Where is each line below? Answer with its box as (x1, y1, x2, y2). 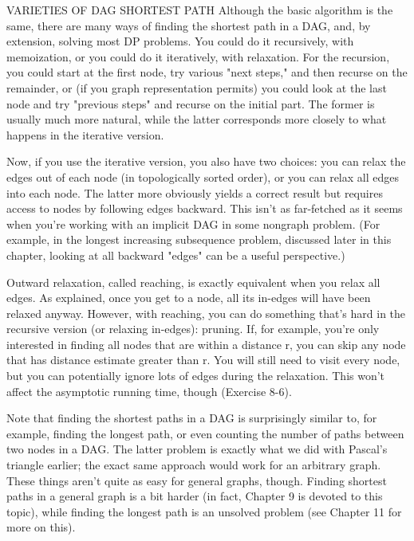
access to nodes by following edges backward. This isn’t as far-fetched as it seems (6, 200, 403, 217)
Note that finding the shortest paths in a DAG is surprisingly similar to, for (6, 410, 377, 426)
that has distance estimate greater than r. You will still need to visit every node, (6, 351, 400, 368)
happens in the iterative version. (6, 126, 164, 143)
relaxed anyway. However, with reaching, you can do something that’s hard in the (6, 304, 406, 321)
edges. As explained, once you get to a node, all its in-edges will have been (6, 289, 371, 306)
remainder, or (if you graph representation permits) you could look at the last (6, 79, 387, 96)
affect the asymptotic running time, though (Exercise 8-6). (6, 382, 292, 399)
